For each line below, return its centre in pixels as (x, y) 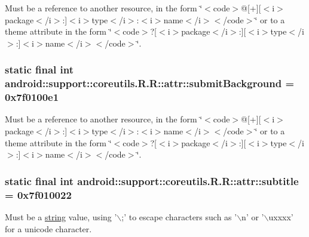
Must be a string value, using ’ (61, 216)
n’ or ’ (253, 216)
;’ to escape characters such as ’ (179, 216)
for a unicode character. (48, 228)
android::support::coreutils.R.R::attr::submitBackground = (150, 83)
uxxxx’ (281, 216)
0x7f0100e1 (32, 97)
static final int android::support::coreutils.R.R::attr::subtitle (152, 181)
